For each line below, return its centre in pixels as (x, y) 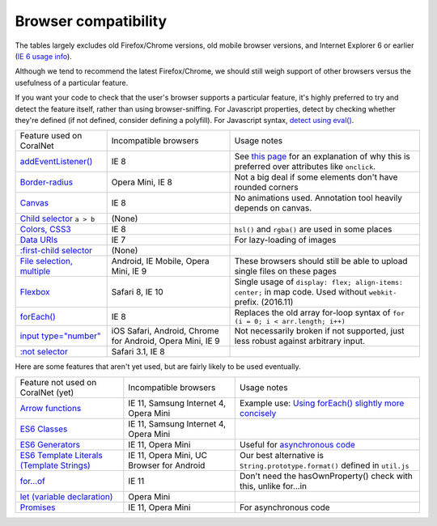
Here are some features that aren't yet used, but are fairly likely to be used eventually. (158, 367)
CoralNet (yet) (47, 392)
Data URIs (39, 240)
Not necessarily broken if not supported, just (319, 331)
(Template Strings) (55, 465)
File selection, (46, 261)
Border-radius (47, 182)
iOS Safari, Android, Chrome (165, 331)
